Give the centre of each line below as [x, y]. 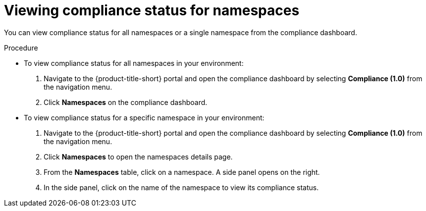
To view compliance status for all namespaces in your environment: [134, 63]
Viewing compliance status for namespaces [152, 10]
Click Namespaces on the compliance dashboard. [126, 102]
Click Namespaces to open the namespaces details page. [138, 157]
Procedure [21, 48]
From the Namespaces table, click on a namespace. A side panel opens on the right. [182, 172]
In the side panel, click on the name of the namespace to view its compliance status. [181, 187]
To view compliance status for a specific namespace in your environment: [144, 117]
